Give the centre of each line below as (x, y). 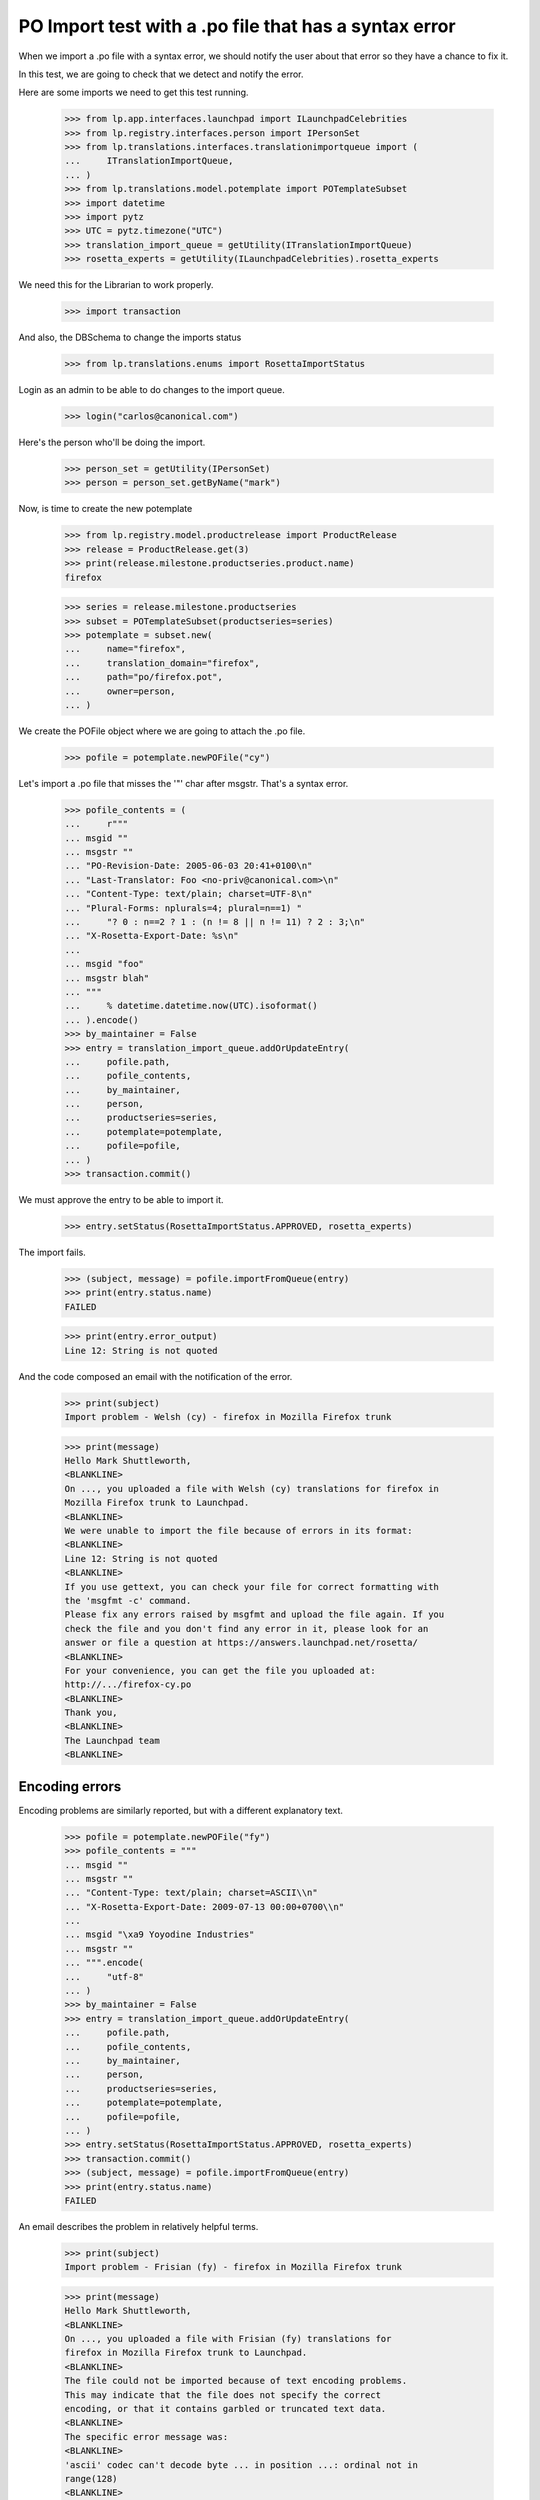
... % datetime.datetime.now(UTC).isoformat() (191, 1006)
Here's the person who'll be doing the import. (112, 442)
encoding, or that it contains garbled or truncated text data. (225, 2408)
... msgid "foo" (104, 964)
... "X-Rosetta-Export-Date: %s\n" (151, 936)
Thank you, (91, 1713)
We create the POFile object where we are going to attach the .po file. (162, 731)
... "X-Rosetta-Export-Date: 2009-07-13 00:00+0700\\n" (204, 1906)
